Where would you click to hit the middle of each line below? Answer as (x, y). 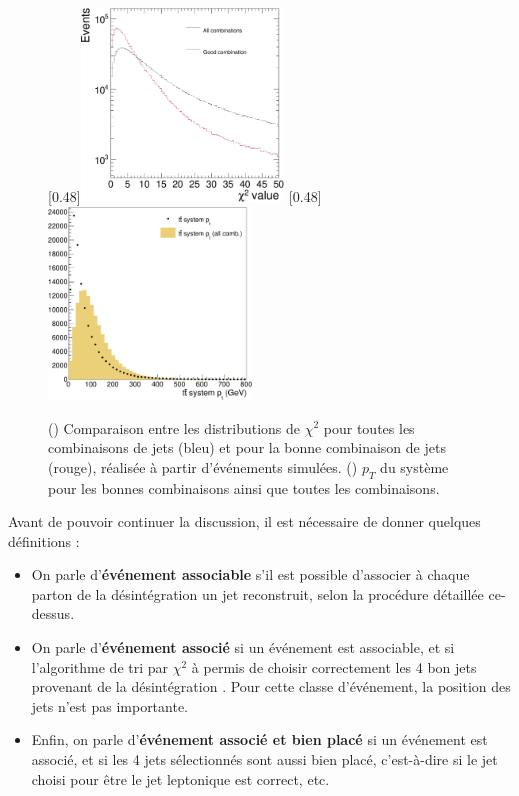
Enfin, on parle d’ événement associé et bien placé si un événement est (259, 739)
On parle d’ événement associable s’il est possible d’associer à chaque (250, 574)
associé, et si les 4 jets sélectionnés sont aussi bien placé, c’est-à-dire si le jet (264, 759)
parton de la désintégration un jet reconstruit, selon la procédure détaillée (257, 593)
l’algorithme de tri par (100, 666)
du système (414, 466)
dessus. (53, 613)
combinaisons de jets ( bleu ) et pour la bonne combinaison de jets (247, 447)
